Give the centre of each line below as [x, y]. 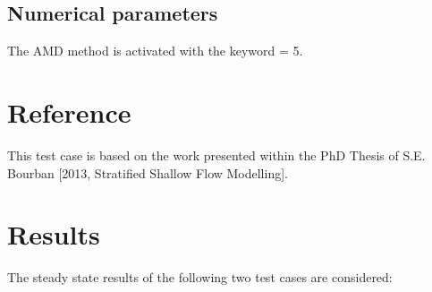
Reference [69, 112]
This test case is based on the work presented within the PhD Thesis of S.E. [216, 155]
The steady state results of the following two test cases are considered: [200, 277]
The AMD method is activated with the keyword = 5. [155, 51]
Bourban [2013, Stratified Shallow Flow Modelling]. [148, 172]
